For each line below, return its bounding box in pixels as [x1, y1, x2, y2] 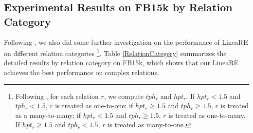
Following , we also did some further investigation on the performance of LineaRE [4, 37, 248, 47]
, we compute [104, 91, 144, 101]
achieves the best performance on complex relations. [4, 67, 159, 77]
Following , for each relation [15, 91, 99, 101]
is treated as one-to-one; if [55, 100, 133, 111]
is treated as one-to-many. [168, 110, 246, 120]
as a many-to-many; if [15, 110, 81, 120]
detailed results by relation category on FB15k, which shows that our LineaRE [4, 57, 239, 68]
